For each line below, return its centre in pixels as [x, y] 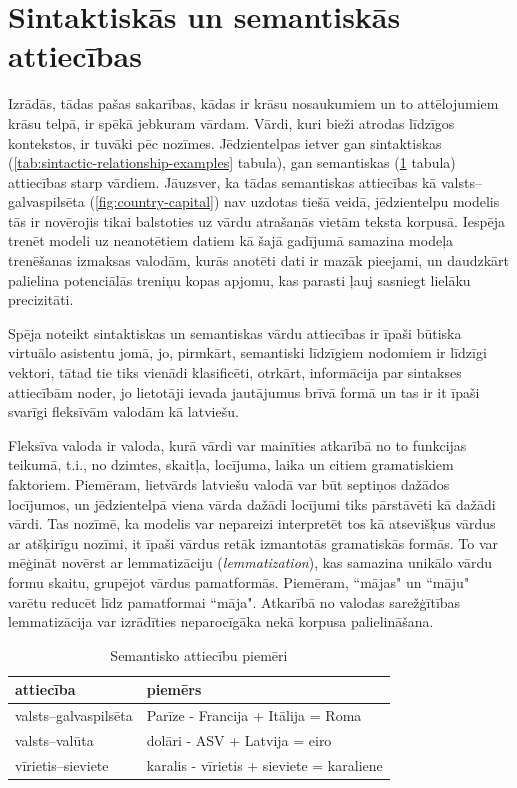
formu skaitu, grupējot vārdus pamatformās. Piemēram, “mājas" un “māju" [239, 581]
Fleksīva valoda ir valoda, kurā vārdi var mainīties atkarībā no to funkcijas [237, 444]
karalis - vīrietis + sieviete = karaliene [264, 764]
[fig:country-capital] [154, 201]
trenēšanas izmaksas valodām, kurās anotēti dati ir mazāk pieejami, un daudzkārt [259, 260]
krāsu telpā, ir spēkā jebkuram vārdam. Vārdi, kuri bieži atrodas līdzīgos [231, 122]
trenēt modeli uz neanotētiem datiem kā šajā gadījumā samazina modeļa [231, 240]
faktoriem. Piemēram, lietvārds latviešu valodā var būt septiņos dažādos [229, 484]
